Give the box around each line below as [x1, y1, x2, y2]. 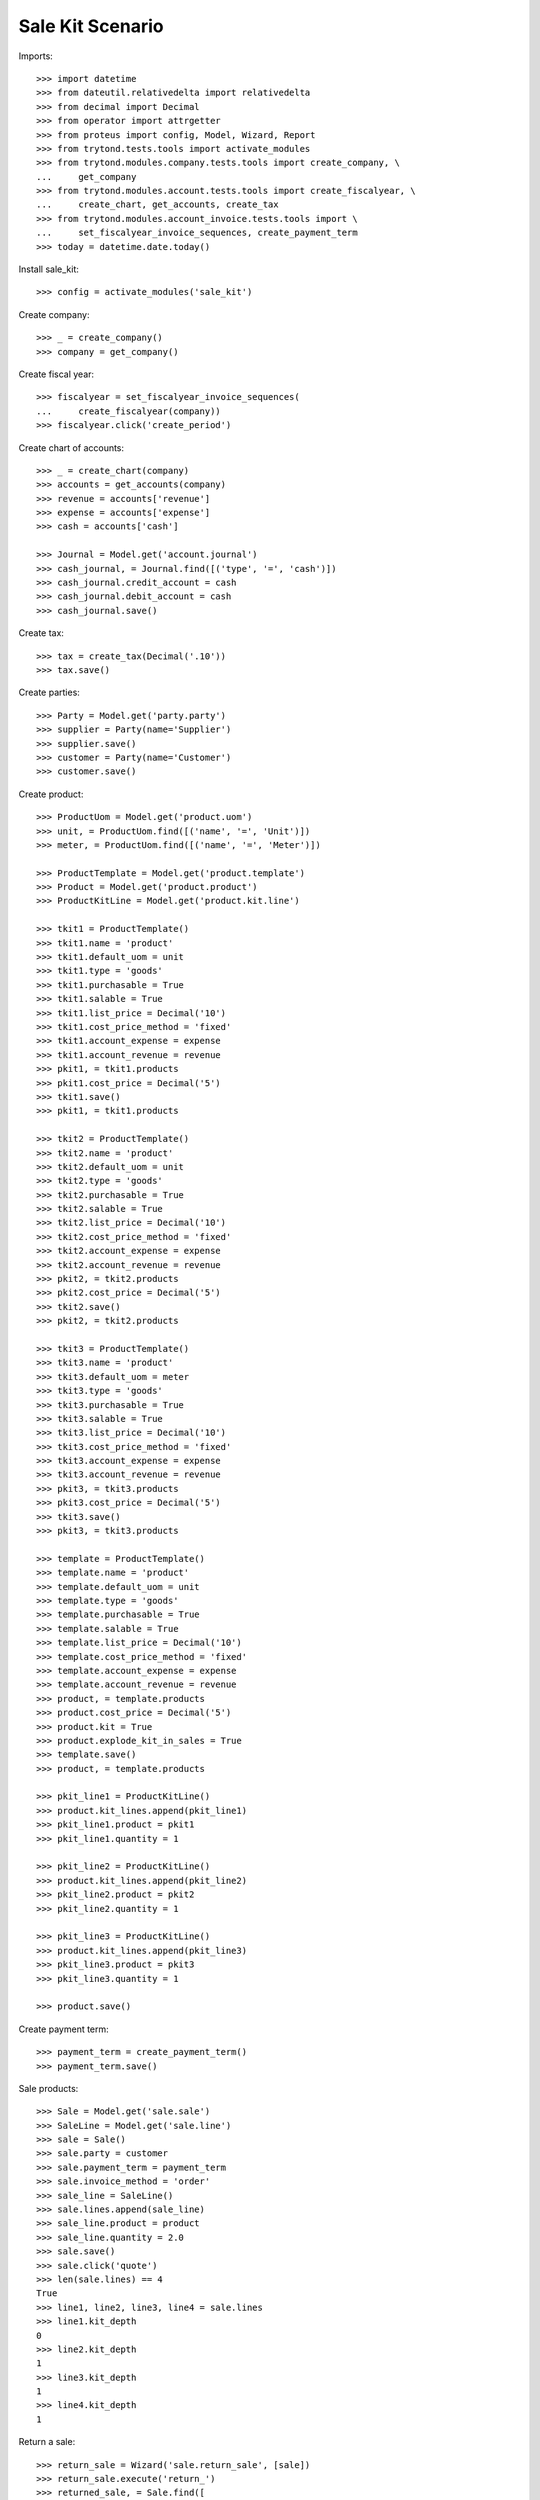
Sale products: [18, 2082, 79, 2094]
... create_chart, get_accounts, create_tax [36, 199, 279, 210]
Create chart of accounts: [18, 441, 125, 454]
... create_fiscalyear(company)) [36, 405, 222, 417]
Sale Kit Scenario [18, 15, 164, 37]
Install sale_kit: [18, 263, 79, 275]
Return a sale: [18, 2436, 76, 2448]
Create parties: [18, 686, 80, 699]
